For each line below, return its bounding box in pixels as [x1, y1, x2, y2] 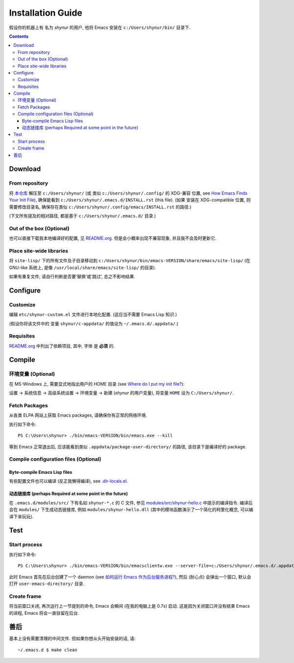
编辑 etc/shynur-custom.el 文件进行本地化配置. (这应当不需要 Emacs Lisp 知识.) [9, 312, 177, 318]
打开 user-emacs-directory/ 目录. [9, 581, 84, 587]
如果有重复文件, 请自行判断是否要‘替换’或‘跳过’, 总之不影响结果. [9, 273, 136, 279]
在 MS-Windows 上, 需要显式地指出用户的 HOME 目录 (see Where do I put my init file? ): [9, 381, 185, 387]
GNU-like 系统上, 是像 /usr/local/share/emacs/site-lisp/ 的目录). [9, 265, 156, 270]
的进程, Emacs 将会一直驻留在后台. [9, 610, 79, 616]
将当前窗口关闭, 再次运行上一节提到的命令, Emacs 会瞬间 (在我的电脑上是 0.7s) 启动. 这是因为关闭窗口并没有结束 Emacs [9, 603, 250, 609]
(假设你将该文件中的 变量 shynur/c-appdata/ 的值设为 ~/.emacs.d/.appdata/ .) [9, 320, 178, 326]
